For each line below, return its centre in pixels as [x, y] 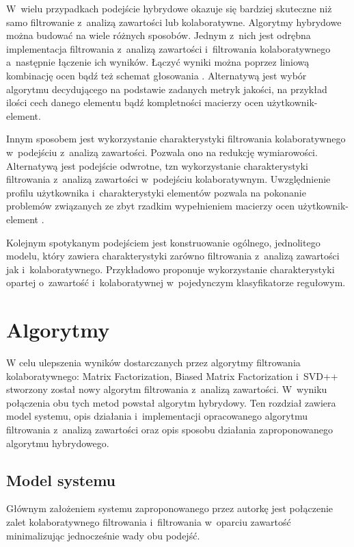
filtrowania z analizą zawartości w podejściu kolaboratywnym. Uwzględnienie [168, 179]
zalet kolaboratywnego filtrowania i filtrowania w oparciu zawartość [149, 521]
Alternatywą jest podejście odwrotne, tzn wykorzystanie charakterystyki [157, 165]
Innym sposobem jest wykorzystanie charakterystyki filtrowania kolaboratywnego [176, 139]
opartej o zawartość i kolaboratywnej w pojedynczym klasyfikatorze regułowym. [176, 282]
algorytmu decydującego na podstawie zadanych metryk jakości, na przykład [167, 89]
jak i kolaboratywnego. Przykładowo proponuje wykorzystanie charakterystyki [171, 269]
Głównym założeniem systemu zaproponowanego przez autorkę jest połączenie [170, 508]
